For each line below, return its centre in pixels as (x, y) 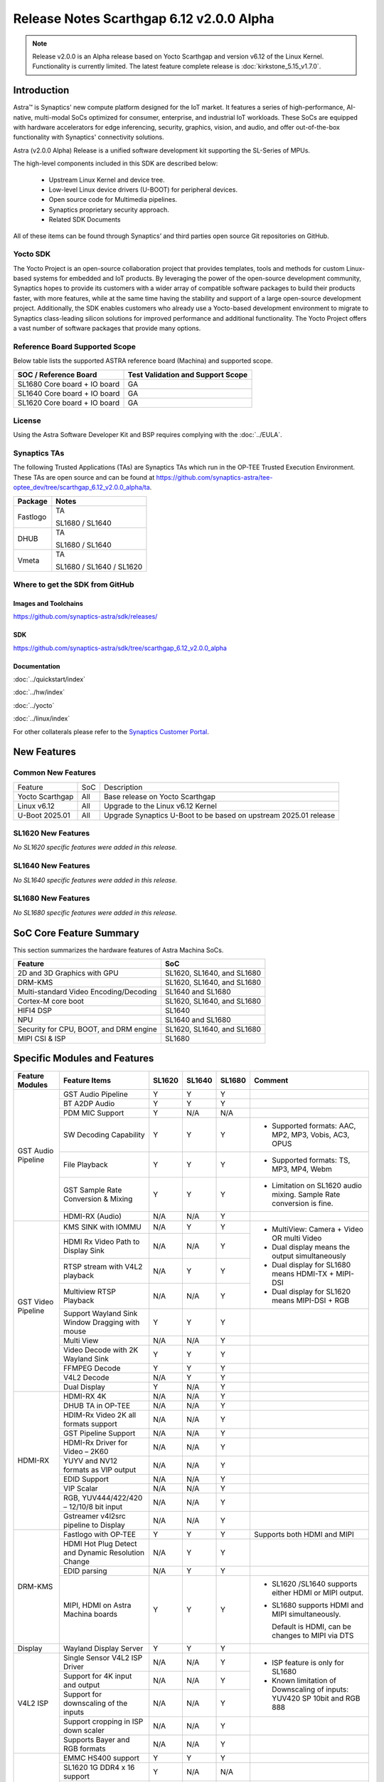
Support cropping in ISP (103, 1721)
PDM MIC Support (94, 1113)
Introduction (41, 90)
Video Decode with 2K (101, 1349)
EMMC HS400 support (101, 1758)
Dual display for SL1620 (311, 1292)
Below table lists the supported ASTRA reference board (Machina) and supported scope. (143, 361)
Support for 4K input (97, 1676)
